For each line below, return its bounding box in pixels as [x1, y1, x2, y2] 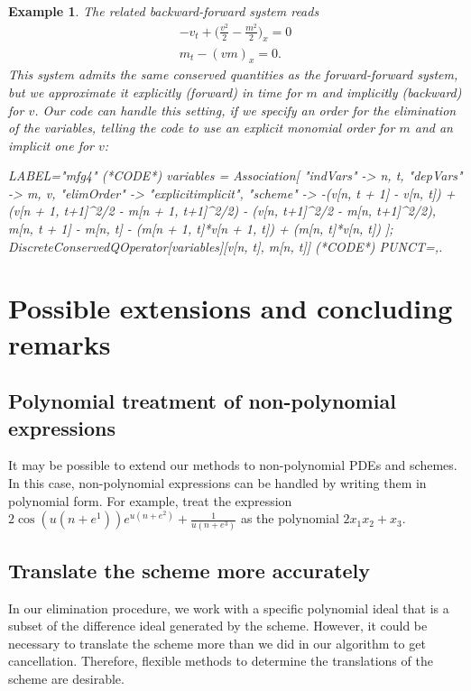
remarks [8, 325, 111, 362]
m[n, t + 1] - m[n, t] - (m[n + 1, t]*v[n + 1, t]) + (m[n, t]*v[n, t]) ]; [8, 219, 393, 238]
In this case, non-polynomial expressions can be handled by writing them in [8, 474, 427, 492]
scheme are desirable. [8, 669, 125, 688]
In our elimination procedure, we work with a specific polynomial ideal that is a [8, 598, 449, 617]
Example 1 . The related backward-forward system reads [8, 2, 319, 20]
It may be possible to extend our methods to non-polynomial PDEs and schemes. [8, 456, 457, 474]
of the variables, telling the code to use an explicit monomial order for [8, 118, 395, 137]
